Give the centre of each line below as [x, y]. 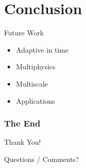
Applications [35, 100]
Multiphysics [36, 67]
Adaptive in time [42, 49]
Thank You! [23, 142]
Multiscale [32, 83]
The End [22, 123]
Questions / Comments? [41, 159]
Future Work [24, 33]
